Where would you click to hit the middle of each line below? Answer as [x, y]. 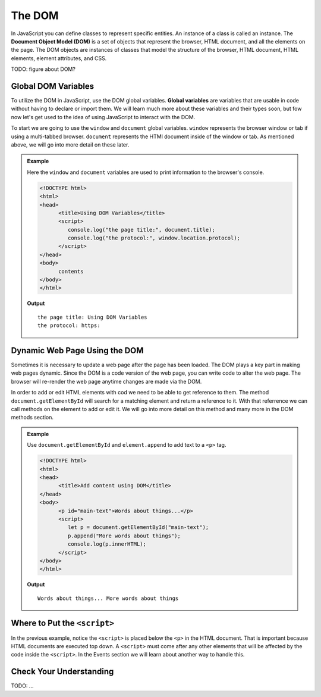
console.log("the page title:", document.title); [141, 230]
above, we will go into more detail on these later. [70, 144]
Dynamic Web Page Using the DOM [77, 351]
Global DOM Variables [53, 86]
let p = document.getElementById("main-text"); [138, 528]
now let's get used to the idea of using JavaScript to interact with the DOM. [103, 117]
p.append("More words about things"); [124, 536]
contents [71, 271]
